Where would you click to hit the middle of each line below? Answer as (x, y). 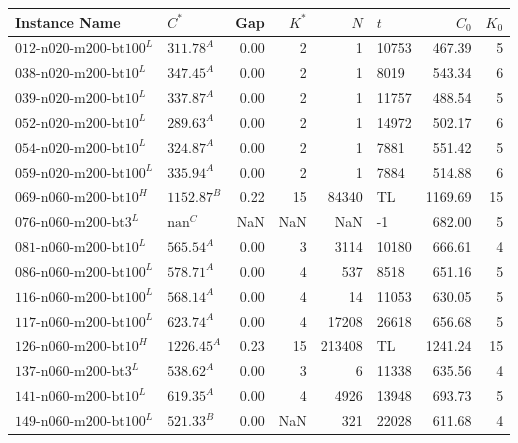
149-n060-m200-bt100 (80, 422)
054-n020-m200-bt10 (77, 148)
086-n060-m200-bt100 (80, 272)
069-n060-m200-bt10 (77, 198)
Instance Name (68, 21)
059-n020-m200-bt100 (80, 173)
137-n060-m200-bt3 (73, 372)
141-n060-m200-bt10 (77, 397)
